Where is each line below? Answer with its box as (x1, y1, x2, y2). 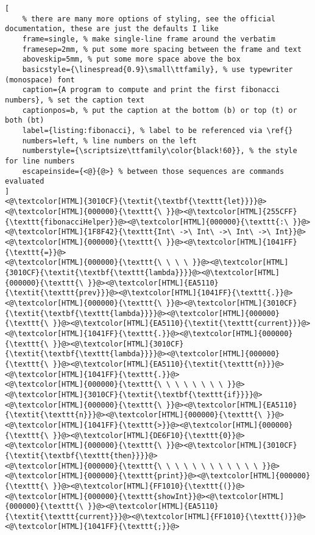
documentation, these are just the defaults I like (5, 24, 219, 34)
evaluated (5, 177, 44, 186)
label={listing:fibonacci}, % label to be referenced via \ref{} (22, 126, 293, 135)
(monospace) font (5, 75, 75, 84)
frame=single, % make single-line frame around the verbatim (22, 34, 275, 43)
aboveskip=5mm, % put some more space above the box (22, 55, 241, 64)
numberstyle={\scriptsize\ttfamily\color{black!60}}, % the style (22, 146, 297, 156)
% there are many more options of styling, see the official (22, 14, 275, 23)
